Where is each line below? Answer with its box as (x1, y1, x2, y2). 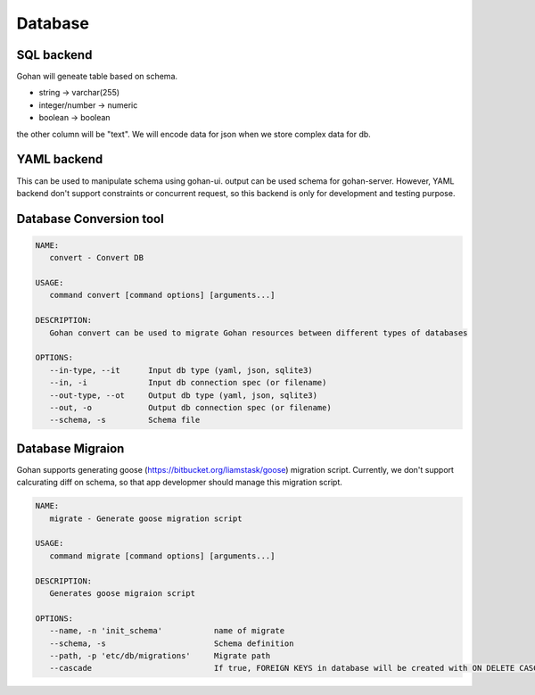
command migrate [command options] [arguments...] (49, 550, 276, 561)
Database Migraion (16, 441, 125, 456)
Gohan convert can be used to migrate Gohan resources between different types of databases (49, 327, 468, 338)
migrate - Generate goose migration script (49, 513, 243, 524)
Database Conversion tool (16, 211, 164, 227)
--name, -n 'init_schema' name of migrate (49, 625, 285, 636)
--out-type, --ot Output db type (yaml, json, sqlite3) (49, 390, 318, 401)
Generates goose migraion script (49, 589, 196, 598)
